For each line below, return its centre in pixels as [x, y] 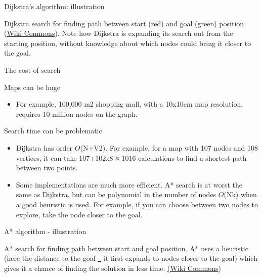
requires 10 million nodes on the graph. [77, 113]
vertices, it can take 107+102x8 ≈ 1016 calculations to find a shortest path [131, 157]
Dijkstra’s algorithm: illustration [54, 6]
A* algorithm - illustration [45, 231]
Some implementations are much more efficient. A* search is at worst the [129, 184]
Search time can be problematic [53, 131]
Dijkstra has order [44, 147]
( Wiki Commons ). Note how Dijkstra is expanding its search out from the [119, 33]
